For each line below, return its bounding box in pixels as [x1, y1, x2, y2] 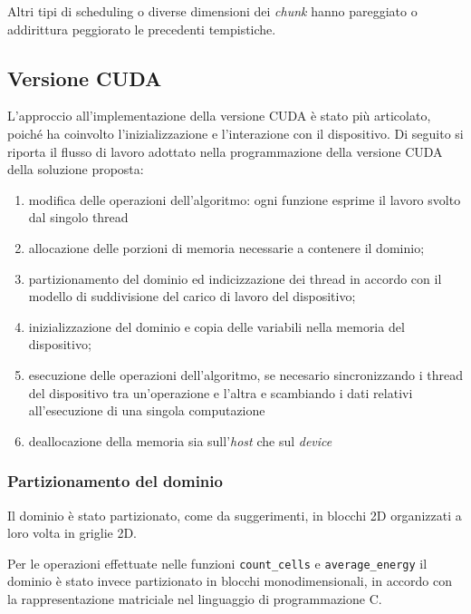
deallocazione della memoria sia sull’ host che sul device [28, 431, 332, 450]
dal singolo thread [28, 208, 129, 227]
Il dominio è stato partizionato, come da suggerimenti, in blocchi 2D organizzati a [7, 505, 462, 524]
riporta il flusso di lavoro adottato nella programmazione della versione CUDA [7, 141, 443, 161]
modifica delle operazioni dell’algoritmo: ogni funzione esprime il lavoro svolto [28, 190, 461, 209]
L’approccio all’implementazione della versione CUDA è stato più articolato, [7, 106, 431, 125]
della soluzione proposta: [7, 160, 144, 179]
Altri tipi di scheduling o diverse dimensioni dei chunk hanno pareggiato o [7, 2, 418, 20]
